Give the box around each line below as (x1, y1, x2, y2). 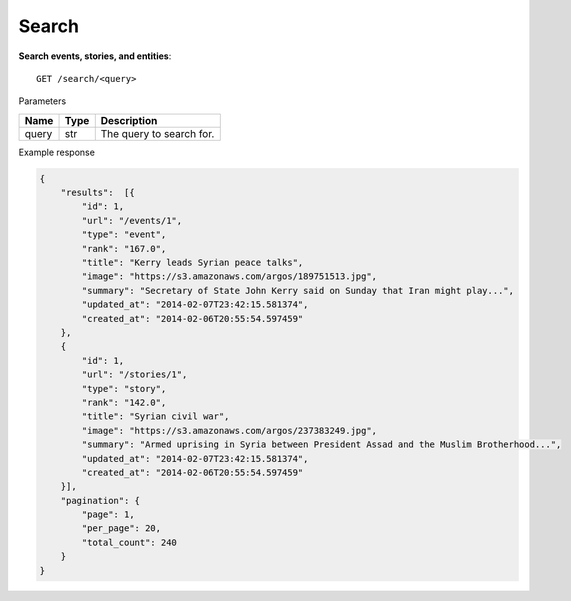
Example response (18, 146, 95, 158)
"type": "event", (81, 229, 167, 240)
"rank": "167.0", (81, 243, 167, 254)
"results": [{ (60, 187, 135, 199)
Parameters (18, 95, 67, 107)
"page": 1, (81, 509, 135, 520)
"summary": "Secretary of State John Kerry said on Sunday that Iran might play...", (81, 285, 515, 296)
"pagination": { (60, 495, 140, 506)
